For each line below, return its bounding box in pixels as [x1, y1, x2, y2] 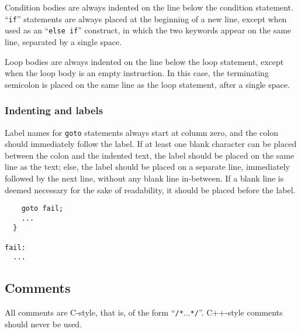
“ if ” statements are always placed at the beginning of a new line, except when [5, 12, 287, 25]
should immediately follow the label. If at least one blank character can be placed [5, 138, 297, 150]
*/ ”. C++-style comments [190, 306, 283, 319]
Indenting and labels [5, 103, 103, 118]
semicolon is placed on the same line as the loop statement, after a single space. [5, 78, 290, 90]
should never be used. [5, 317, 82, 330]
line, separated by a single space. [5, 35, 122, 47]
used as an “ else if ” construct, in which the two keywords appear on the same [5, 24, 292, 36]
